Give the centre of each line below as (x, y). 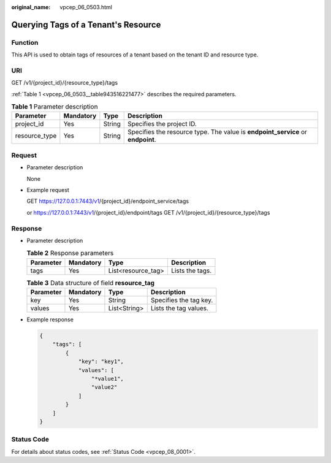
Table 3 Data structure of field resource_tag (91, 283)
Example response (50, 320)
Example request (48, 189)
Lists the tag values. (179, 308)
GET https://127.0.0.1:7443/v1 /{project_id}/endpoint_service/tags (108, 201)
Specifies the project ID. (162, 124)
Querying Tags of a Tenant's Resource (86, 25)
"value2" (104, 387)
